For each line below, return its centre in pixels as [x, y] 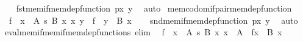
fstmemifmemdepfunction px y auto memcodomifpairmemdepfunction [154, 8]
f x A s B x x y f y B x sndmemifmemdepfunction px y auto [153, 20]
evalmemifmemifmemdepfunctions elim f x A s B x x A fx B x [143, 32]
